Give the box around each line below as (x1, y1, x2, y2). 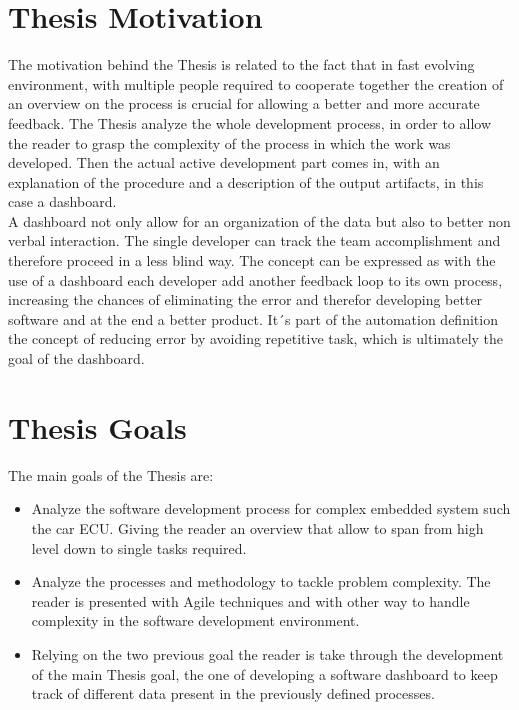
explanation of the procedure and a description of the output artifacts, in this (8, 171, 484, 192)
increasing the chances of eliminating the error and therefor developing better (8, 289, 483, 310)
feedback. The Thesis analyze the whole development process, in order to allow (8, 112, 491, 133)
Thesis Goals (8, 406, 187, 447)
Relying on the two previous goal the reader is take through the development (31, 643, 504, 664)
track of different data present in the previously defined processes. (31, 683, 435, 704)
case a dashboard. (8, 191, 117, 212)
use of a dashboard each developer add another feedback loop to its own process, (8, 269, 503, 290)
